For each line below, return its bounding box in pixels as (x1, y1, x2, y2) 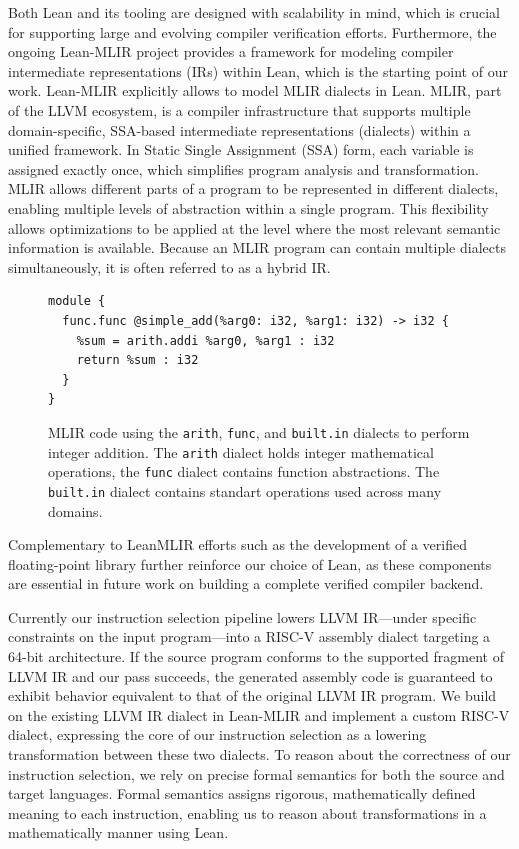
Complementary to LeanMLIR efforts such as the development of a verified (8, 534, 467, 555)
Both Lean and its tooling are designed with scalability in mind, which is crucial (8, 2, 500, 22)
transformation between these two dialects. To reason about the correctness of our (8, 744, 511, 765)
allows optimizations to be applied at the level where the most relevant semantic (8, 217, 501, 238)
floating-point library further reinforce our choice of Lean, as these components (8, 553, 492, 574)
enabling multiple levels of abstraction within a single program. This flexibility (8, 197, 489, 218)
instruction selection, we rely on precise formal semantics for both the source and (8, 763, 505, 784)
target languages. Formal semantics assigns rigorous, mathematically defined (8, 783, 476, 804)
